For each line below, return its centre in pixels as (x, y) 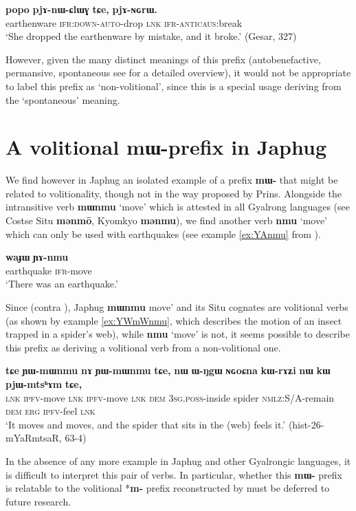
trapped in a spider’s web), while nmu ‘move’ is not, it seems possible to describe (178, 334)
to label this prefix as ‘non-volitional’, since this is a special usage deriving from (174, 86)
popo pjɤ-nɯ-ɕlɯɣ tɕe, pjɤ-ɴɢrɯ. (81, 9)
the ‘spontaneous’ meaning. (63, 99)
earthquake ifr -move (49, 270)
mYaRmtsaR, (34, 438)
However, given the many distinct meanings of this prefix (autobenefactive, (163, 59)
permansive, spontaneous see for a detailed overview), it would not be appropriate (178, 73)
